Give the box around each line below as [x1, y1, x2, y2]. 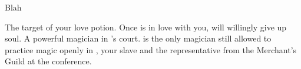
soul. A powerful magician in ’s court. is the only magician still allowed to [5, 32, 272, 44]
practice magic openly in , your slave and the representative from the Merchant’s [5, 43, 297, 56]
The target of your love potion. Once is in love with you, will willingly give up [5, 20, 287, 33]
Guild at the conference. [5, 55, 92, 67]
